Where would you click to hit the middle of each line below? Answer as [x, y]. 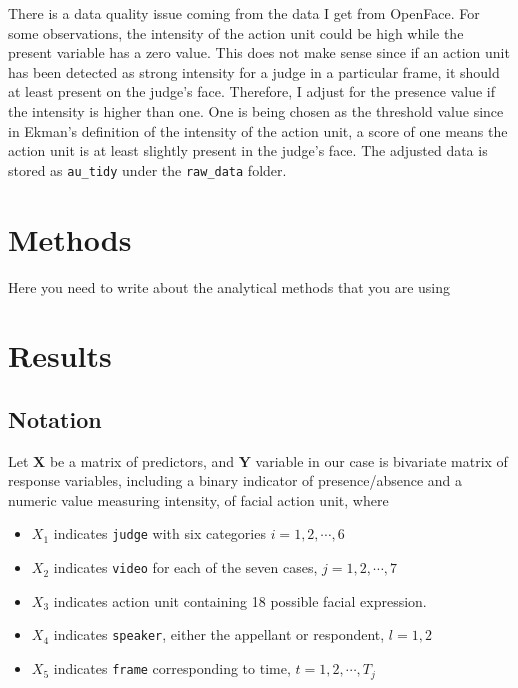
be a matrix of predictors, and [142, 460]
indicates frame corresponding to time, [172, 668]
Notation [55, 418]
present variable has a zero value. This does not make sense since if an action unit [259, 52]
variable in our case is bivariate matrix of [381, 460]
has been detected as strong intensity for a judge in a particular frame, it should [254, 71]
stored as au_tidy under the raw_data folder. [147, 169]
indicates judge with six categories [159, 533]
